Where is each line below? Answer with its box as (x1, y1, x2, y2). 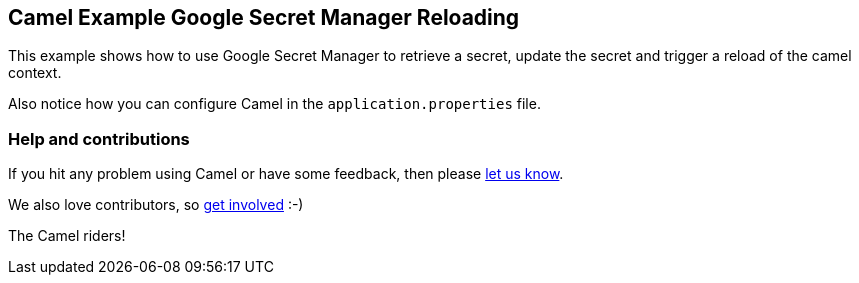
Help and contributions (8, 128, 190, 149)
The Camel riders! (8, 227, 126, 245)
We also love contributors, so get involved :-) (8, 196, 304, 214)
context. (8, 64, 62, 82)
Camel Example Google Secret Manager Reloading (8, 5, 520, 30)
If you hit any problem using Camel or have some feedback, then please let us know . (8, 165, 564, 183)
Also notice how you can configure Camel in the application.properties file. (8, 95, 541, 113)
